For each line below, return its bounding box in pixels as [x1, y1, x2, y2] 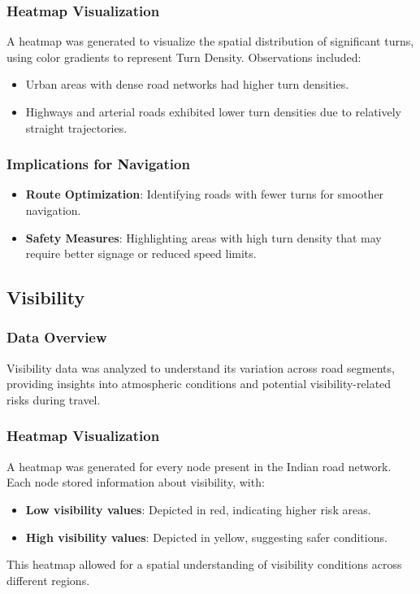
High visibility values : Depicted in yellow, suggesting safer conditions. [25, 528, 388, 545]
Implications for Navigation [6, 154, 190, 174]
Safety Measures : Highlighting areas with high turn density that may [25, 229, 382, 246]
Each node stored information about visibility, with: [6, 474, 265, 491]
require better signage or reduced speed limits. [25, 245, 257, 262]
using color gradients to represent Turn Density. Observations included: [6, 48, 362, 65]
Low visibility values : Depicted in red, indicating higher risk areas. [25, 500, 371, 518]
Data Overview [6, 327, 107, 347]
